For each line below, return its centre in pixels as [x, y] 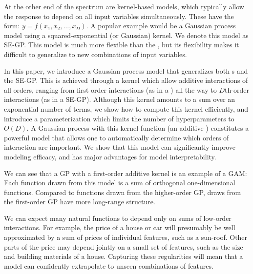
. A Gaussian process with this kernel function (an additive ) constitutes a [138, 128]
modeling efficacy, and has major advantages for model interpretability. [110, 156]
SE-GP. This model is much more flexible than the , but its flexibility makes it [122, 45]
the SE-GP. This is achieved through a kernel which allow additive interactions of [126, 80]
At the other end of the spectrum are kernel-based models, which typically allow [124, 6]
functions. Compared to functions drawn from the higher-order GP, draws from [123, 192]
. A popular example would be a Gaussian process [161, 26]
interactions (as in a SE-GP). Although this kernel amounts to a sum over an [120, 99]
